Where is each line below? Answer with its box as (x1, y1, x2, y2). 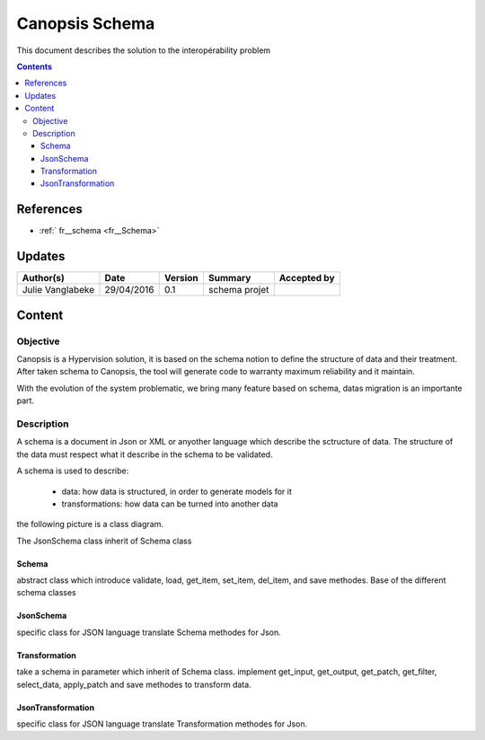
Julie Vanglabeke (22, 284, 95, 296)
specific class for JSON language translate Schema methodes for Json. (16, 627, 282, 638)
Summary (207, 272, 251, 285)
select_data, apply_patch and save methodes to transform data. (16, 679, 251, 690)
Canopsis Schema (16, 13, 155, 33)
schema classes (16, 587, 76, 598)
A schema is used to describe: (16, 465, 129, 476)
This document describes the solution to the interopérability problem (16, 45, 271, 56)
